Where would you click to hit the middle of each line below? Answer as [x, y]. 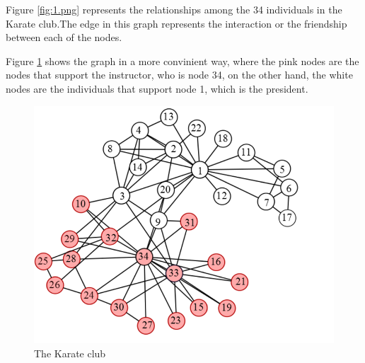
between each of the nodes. [64, 37]
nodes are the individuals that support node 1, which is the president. [157, 88]
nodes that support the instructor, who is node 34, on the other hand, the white [179, 75]
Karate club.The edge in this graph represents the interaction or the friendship [176, 23]
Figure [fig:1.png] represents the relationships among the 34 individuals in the [174, 9]
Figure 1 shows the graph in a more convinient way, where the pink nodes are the [182, 60]
